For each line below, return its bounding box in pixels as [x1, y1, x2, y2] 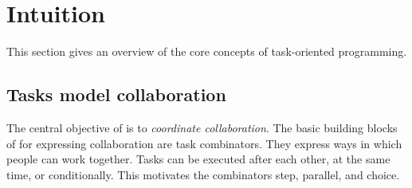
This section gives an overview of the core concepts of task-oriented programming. [6, 43, 407, 60]
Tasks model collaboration [6, 82, 226, 107]
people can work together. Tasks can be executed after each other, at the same [6, 151, 390, 167]
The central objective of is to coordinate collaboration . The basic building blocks [6, 119, 398, 135]
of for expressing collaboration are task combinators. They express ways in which [6, 135, 402, 151]
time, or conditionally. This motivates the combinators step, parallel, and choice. [6, 166, 400, 182]
